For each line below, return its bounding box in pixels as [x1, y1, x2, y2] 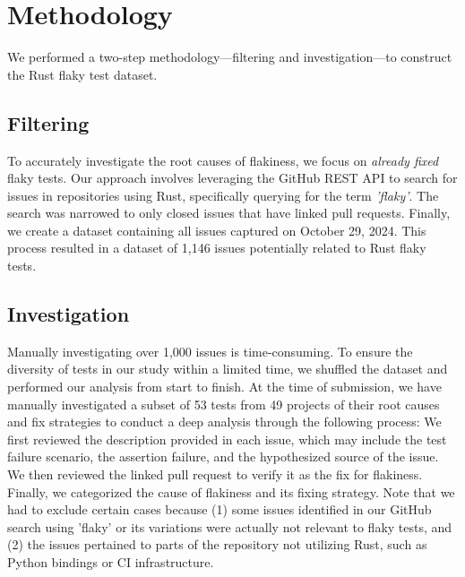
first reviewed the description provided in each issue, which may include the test [7, 429, 447, 448]
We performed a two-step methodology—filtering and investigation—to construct [7, 47, 452, 66]
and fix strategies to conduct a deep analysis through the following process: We [7, 412, 442, 431]
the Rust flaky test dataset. [7, 65, 158, 83]
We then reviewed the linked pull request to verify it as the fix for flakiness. [7, 465, 423, 484]
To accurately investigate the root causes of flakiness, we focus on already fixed [7, 151, 439, 169]
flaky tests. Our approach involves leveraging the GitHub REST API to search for [7, 168, 458, 187]
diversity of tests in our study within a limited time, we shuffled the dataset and [7, 359, 448, 378]
